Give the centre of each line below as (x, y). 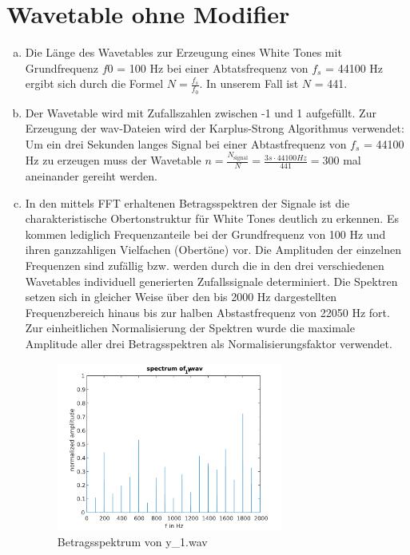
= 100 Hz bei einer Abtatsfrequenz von (213, 67)
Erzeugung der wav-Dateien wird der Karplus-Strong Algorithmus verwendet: (215, 128)
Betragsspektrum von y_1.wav (132, 542)
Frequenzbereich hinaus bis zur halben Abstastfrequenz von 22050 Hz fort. (207, 312)
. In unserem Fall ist (249, 83)
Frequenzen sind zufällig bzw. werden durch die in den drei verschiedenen (205, 266)
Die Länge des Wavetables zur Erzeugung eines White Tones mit (183, 52)
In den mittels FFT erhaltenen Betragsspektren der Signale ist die (187, 202)
